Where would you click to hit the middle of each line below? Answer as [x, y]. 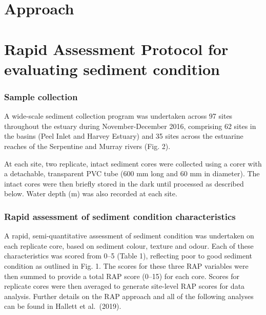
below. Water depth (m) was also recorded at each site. [91, 193]
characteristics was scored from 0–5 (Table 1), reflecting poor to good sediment [128, 256]
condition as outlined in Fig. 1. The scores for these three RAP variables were [126, 265]
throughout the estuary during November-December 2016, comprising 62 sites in [130, 126]
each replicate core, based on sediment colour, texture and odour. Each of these [129, 245]
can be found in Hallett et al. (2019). [63, 306]
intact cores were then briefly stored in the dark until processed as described [124, 183]
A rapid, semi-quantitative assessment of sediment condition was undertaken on [129, 236]
